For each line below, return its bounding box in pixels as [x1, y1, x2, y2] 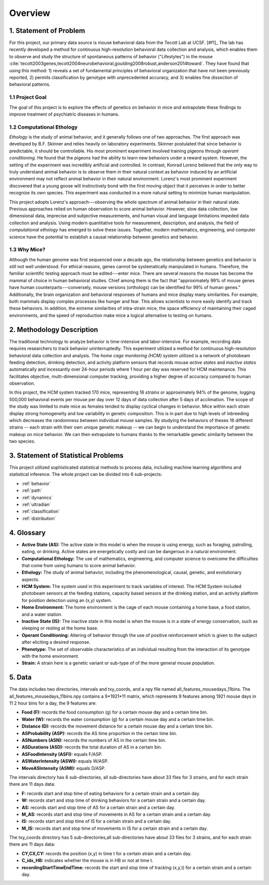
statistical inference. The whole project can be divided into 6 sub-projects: [9, 471, 162, 477]
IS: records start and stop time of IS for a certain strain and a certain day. [21, 818, 172, 824]
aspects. [21, 576, 39, 583]
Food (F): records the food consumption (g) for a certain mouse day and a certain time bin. [21, 709, 208, 715]
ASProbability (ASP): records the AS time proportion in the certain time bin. [21, 730, 177, 736]
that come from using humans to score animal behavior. [21, 562, 136, 568]
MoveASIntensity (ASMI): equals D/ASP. [21, 765, 106, 771]
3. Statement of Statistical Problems [9, 451, 124, 459]
